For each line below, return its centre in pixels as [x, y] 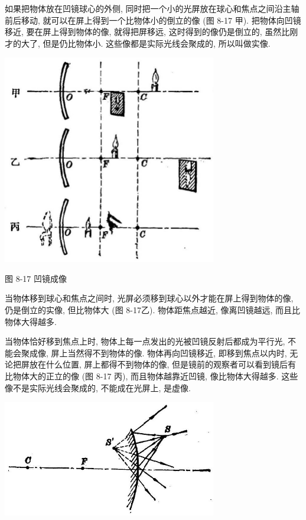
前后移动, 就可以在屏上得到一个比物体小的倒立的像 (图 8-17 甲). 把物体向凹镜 [153, 20]
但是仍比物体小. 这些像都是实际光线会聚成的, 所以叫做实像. [157, 43]
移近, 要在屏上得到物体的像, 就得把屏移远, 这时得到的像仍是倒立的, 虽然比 [147, 32]
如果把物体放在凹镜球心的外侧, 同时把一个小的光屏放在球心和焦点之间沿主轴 [152, 8]
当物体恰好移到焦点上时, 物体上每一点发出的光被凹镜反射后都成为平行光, [145, 341]
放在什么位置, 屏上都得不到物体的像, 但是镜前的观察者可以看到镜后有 [163, 364]
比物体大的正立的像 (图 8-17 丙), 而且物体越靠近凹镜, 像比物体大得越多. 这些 [152, 376]
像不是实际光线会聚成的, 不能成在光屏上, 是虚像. [98, 387]
